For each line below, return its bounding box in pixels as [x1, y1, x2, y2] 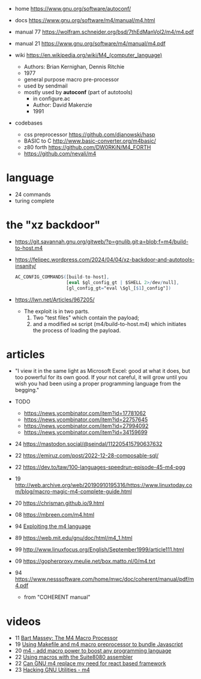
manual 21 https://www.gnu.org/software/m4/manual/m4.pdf [14, 40, 166, 47]
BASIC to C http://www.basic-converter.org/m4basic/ [23, 137, 157, 144]
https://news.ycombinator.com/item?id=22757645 [23, 416, 148, 423]
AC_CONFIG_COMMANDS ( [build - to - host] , [14, 274, 110, 280]
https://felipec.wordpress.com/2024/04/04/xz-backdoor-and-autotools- [14, 256, 195, 263]
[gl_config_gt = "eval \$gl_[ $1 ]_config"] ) [65, 285, 172, 291]
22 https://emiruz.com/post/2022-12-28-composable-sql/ [14, 452, 159, 459]
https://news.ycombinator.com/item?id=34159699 [23, 428, 148, 436]
